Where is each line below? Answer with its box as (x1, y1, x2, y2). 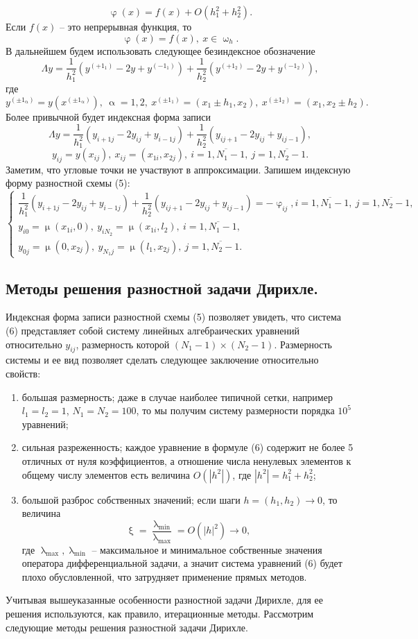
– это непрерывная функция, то (59, 19, 192, 33)
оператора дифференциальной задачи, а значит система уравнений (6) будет (21, 556, 342, 570)
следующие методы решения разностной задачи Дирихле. (6, 620, 248, 634)
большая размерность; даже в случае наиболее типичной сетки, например (21, 389, 333, 404)
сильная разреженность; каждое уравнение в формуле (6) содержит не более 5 (21, 440, 354, 454)
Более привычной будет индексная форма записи (6, 109, 211, 123)
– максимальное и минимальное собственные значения (92, 542, 322, 556)
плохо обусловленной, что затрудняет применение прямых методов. (21, 569, 307, 583)
